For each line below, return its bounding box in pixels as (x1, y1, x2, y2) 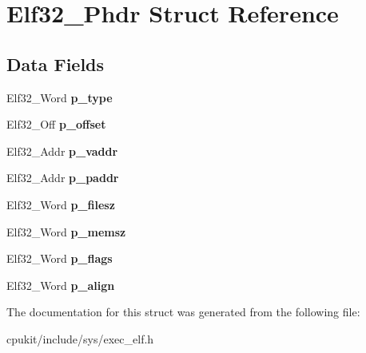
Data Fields (6, 51, 105, 76)
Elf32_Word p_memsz (6, 223, 126, 240)
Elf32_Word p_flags (6, 250, 113, 267)
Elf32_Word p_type (6, 89, 113, 105)
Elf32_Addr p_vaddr (6, 142, 118, 159)
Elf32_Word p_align (6, 276, 115, 293)
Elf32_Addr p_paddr (6, 169, 119, 186)
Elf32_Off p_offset (6, 116, 106, 133)
